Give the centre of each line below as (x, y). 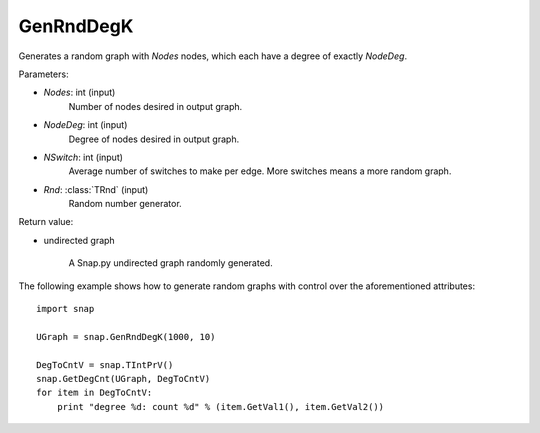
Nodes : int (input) (79, 92)
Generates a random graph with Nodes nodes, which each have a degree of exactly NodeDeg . (213, 56)
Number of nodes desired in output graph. (155, 106)
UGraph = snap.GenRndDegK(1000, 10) (126, 336)
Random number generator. (125, 204)
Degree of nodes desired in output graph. (154, 139)
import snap (65, 309)
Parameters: (43, 74)
